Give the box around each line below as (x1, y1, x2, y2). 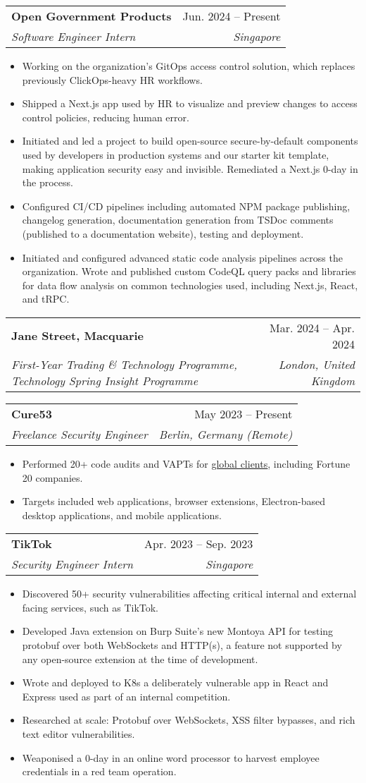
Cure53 (11, 405, 52, 422)
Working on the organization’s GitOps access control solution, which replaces (22, 59, 355, 73)
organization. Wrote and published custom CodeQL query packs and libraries (22, 264, 356, 279)
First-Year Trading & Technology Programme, (11, 356, 237, 372)
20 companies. (22, 470, 83, 485)
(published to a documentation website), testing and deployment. (22, 226, 304, 241)
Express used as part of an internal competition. (22, 688, 231, 703)
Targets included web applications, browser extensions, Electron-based (22, 494, 325, 509)
